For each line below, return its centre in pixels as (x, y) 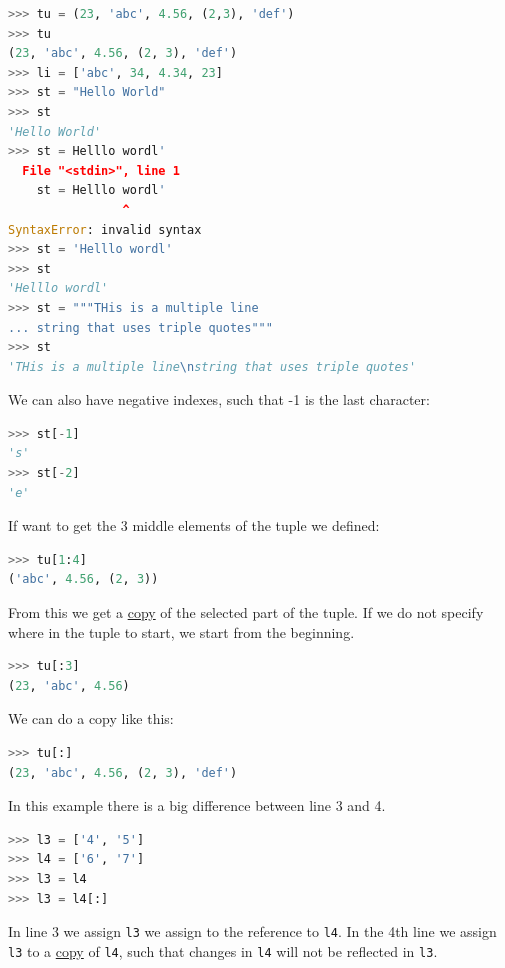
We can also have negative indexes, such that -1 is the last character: (219, 399)
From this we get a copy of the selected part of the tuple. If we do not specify (246, 612)
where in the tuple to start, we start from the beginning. (181, 631)
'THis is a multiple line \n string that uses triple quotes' (212, 366)
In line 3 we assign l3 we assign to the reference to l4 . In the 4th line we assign (252, 931)
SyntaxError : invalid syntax (105, 229)
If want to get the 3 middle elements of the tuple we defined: (194, 525)
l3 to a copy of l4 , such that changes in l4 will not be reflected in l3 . (223, 950)
